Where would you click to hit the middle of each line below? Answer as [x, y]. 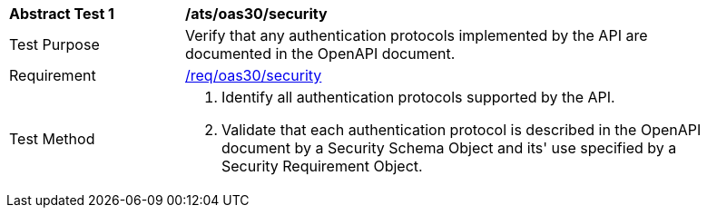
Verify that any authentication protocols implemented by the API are [417, 35]
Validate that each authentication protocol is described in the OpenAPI [462, 130]
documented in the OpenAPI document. [320, 54]
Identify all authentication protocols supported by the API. [418, 97]
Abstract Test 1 [62, 14]
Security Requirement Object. [322, 166]
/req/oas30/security [254, 75]
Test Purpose [54, 44]
